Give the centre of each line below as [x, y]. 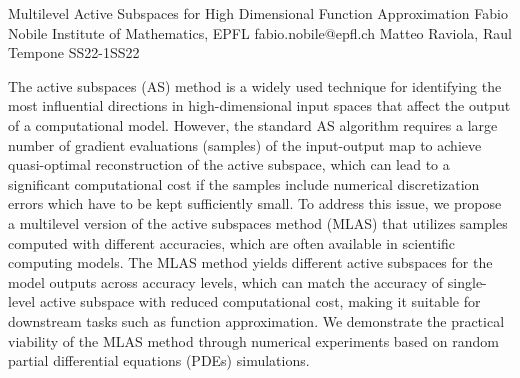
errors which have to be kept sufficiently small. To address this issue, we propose [255, 203]
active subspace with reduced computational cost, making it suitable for [260, 301]
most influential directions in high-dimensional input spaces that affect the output [259, 105]
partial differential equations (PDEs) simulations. [159, 360]
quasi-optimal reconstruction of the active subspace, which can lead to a [229, 164]
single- [467, 281]
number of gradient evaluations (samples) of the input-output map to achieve [245, 144]
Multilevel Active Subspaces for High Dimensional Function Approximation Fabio [258, 13]
